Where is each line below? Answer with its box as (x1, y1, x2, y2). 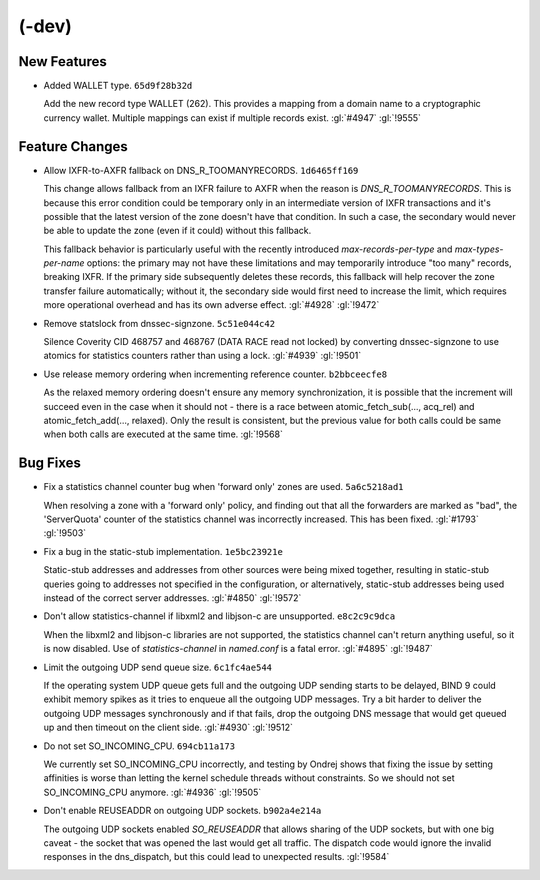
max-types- (454, 243, 504, 255)
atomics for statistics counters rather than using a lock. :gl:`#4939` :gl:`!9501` (43, 350, 362, 362)
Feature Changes (18, 138, 129, 155)
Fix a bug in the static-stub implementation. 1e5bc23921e (43, 545, 284, 557)
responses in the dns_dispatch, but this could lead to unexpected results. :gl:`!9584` (43, 851, 390, 863)
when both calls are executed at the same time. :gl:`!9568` (43, 428, 284, 440)
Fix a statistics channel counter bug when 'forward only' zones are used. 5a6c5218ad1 (43, 481, 404, 493)
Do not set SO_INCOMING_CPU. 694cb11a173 (43, 740, 235, 752)
